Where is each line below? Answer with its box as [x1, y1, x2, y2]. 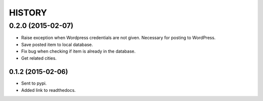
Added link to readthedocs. [21, 87, 76, 93]
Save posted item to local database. [21, 42, 93, 47]
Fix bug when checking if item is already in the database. [21, 48, 136, 54]
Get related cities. [21, 55, 57, 61]
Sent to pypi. [21, 80, 47, 87]
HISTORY [9, 7, 47, 18]
